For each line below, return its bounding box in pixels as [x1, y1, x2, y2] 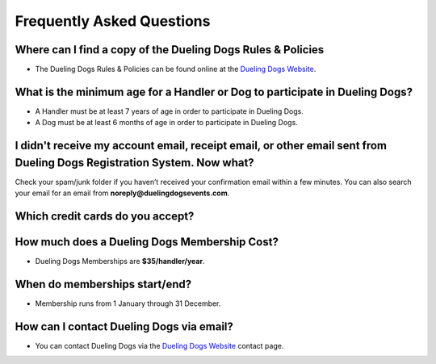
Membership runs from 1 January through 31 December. [35, 299, 221, 308]
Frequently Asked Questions [15, 12, 211, 30]
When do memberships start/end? [15, 277, 192, 291]
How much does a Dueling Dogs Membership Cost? [15, 235, 279, 249]
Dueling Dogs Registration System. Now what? [15, 156, 254, 169]
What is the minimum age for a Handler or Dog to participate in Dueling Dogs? [15, 85, 413, 98]
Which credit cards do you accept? [15, 210, 195, 224]
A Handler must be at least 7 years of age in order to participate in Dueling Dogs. [35, 106, 304, 116]
